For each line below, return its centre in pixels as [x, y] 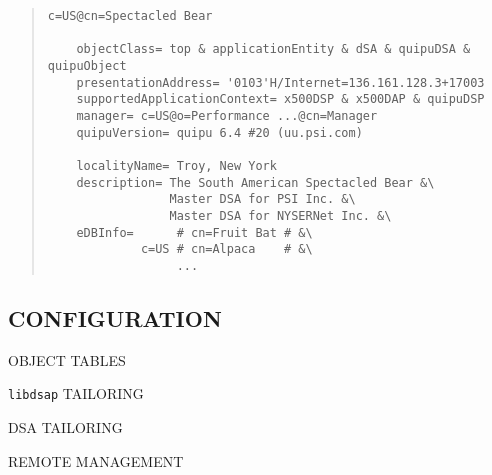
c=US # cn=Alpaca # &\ [226, 249]
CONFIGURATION [115, 317]
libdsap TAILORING [76, 393]
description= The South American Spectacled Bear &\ [255, 182]
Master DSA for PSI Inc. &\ [262, 199]
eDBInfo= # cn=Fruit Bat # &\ [194, 232]
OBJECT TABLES [67, 359]
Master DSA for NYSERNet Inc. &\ [280, 215]
